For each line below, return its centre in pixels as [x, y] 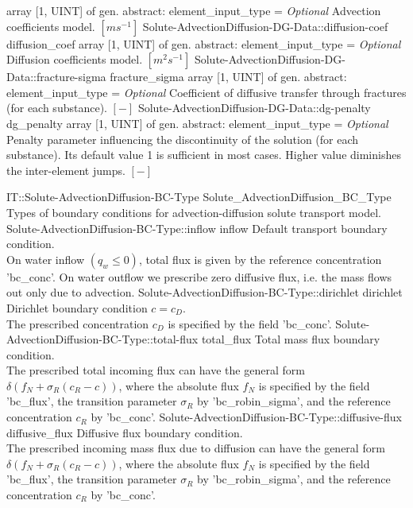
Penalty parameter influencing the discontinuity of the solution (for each [183, 139]
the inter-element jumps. [66, 170]
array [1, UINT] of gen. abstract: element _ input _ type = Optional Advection [194, 10]
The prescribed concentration [78, 323]
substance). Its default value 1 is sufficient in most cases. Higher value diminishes [204, 155]
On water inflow [46, 259]
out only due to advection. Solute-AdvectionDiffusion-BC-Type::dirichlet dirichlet [205, 292]
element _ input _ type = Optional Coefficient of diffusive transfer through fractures [206, 92]
